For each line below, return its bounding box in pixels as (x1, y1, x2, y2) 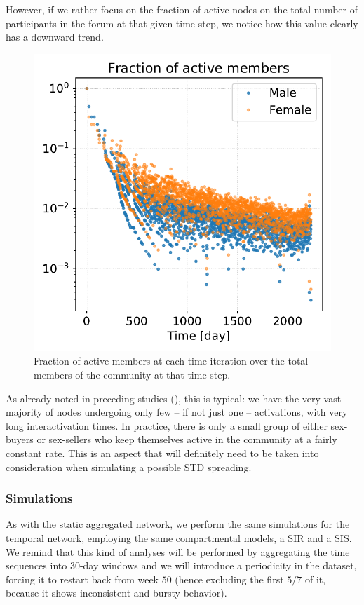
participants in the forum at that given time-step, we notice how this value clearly (6, 15, 358, 30)
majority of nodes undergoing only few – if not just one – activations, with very (6, 405, 348, 419)
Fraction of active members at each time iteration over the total (34, 353, 309, 368)
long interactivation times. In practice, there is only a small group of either (6, 418, 328, 433)
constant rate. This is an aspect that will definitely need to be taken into (6, 445, 319, 460)
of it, (304, 571, 326, 586)
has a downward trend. (6, 29, 104, 44)
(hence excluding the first (175, 571, 284, 586)
